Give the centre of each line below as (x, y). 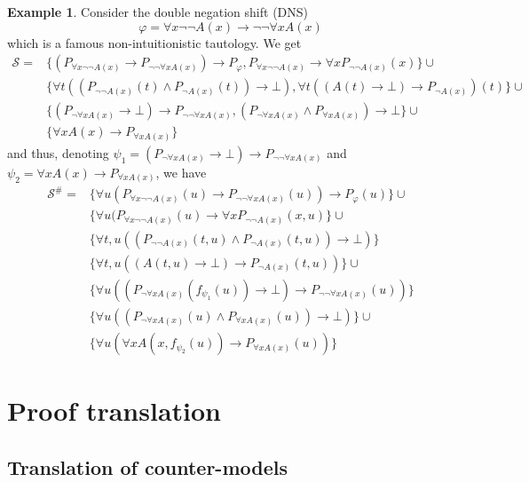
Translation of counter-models (147, 466)
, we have (181, 172)
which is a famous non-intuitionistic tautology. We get (154, 42)
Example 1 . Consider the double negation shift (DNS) (158, 12)
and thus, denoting (58, 152)
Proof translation (114, 411)
